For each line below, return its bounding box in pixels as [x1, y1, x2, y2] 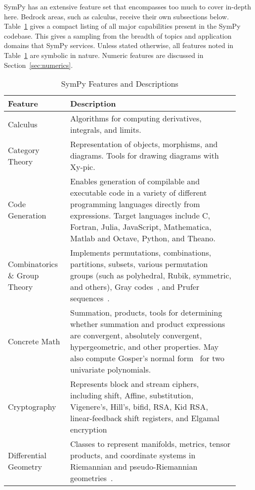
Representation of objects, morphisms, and [70, 138, 218, 150]
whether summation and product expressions [70, 318, 225, 330]
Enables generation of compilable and [70, 175, 200, 187]
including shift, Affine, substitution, [70, 389, 194, 401]
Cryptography [8, 401, 56, 413]
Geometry [8, 461, 42, 473]
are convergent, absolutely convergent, [70, 329, 202, 341]
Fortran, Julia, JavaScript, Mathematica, [70, 221, 212, 233]
